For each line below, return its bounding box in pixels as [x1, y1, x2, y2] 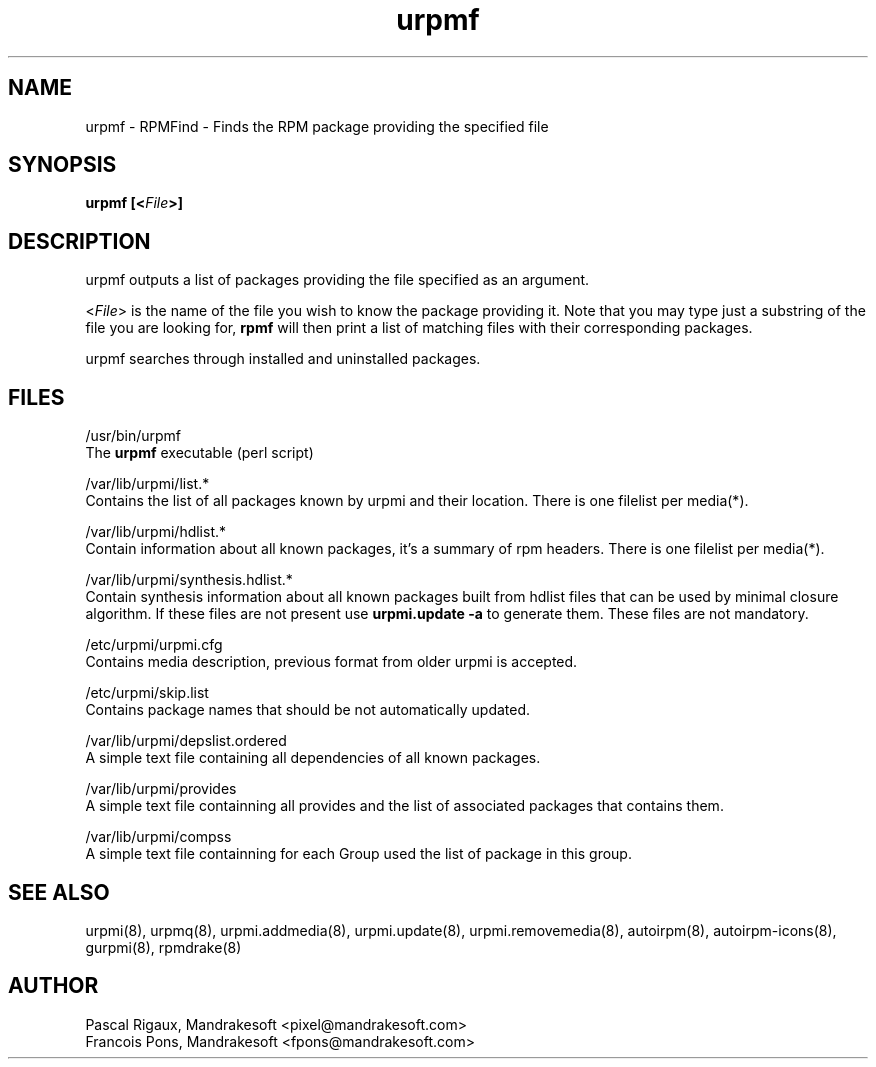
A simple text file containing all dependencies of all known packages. [85, 749, 541, 767]
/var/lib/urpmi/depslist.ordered [85, 732, 287, 750]
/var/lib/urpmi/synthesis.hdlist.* [85, 571, 293, 589]
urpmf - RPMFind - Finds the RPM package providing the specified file [85, 117, 549, 135]
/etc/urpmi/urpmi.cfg [85, 636, 223, 654]
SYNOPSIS [8, 152, 117, 178]
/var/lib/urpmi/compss [85, 828, 232, 846]
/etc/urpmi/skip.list [85, 684, 209, 702]
